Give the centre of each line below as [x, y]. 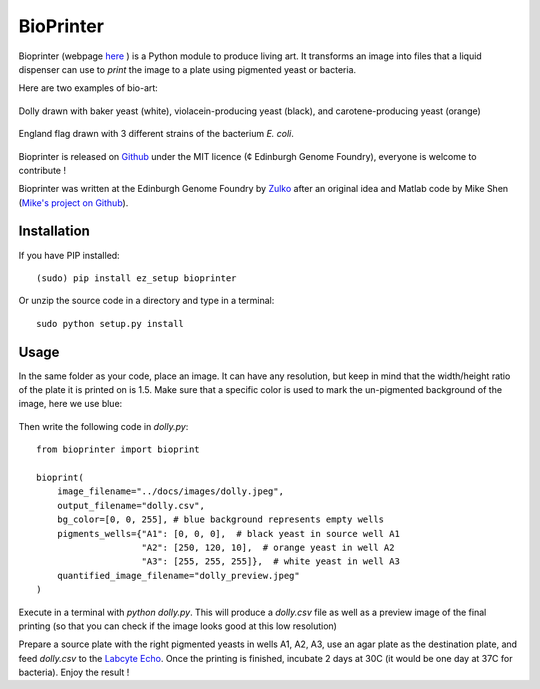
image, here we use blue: [70, 404]
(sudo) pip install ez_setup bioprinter [136, 278]
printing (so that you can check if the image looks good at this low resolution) [177, 626]
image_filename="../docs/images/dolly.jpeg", [170, 491]
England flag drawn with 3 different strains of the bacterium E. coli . [156, 134]
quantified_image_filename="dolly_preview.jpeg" [178, 575]
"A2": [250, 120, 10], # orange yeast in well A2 [268, 547]
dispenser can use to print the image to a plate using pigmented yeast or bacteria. [187, 69]
